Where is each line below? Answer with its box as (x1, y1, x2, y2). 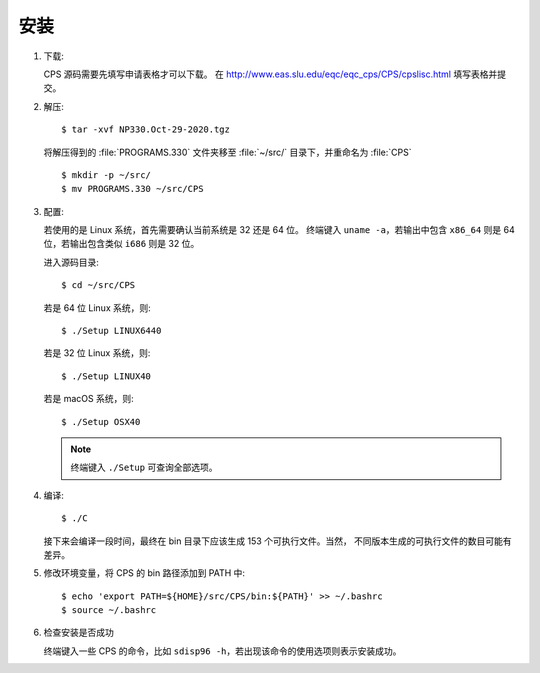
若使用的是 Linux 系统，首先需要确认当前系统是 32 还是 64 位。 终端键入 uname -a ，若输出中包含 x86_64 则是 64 (43, 224, 515, 236)
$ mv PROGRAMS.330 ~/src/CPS (61, 183, 204, 195)
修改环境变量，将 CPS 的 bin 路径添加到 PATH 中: (43, 567, 245, 579)
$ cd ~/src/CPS (61, 280, 136, 291)
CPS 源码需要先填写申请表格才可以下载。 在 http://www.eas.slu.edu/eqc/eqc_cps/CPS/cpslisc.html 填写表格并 (43, 68, 498, 80)
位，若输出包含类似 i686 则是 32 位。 (43, 238, 200, 250)
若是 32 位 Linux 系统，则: (43, 347, 151, 359)
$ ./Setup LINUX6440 (61, 325, 162, 337)
